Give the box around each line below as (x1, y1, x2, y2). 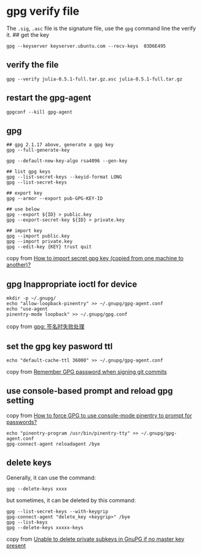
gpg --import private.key (6, 238, 72, 245)
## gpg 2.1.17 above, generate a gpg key (6, 142, 114, 148)
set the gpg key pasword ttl (6, 341, 113, 351)
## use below (6, 206, 40, 212)
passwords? (6, 418, 37, 425)
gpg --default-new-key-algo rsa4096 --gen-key (6, 158, 128, 164)
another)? (6, 261, 31, 268)
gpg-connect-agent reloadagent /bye (6, 441, 100, 447)
